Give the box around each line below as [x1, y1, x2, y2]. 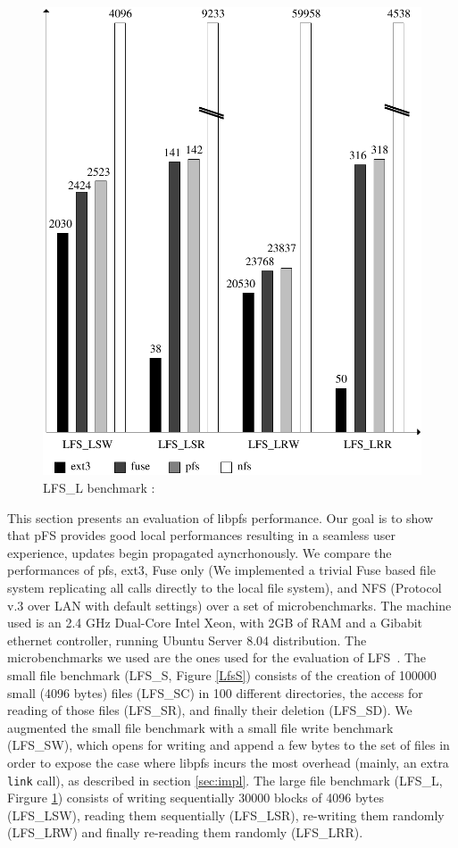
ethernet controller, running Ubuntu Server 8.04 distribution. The [7, 630, 367, 649]
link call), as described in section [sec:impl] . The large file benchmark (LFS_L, [7, 770, 443, 789]
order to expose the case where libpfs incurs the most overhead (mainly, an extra [7, 752, 449, 771]
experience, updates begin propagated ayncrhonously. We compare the [7, 543, 392, 561]
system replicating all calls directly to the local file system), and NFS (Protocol [7, 578, 442, 596]
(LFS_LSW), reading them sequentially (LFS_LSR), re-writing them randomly [7, 805, 445, 824]
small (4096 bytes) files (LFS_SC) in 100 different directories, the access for [7, 683, 423, 702]
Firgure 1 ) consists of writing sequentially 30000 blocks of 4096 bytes [7, 788, 384, 807]
